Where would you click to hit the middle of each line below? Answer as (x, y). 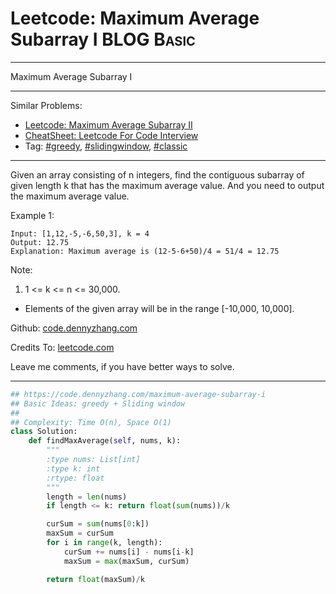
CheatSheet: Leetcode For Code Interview (111, 135)
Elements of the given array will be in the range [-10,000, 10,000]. (159, 308)
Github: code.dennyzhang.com (74, 328)
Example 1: (32, 215)
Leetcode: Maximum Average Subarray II (108, 124)
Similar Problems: (46, 105)
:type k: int (73, 468)
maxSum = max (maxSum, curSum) (126, 561)
